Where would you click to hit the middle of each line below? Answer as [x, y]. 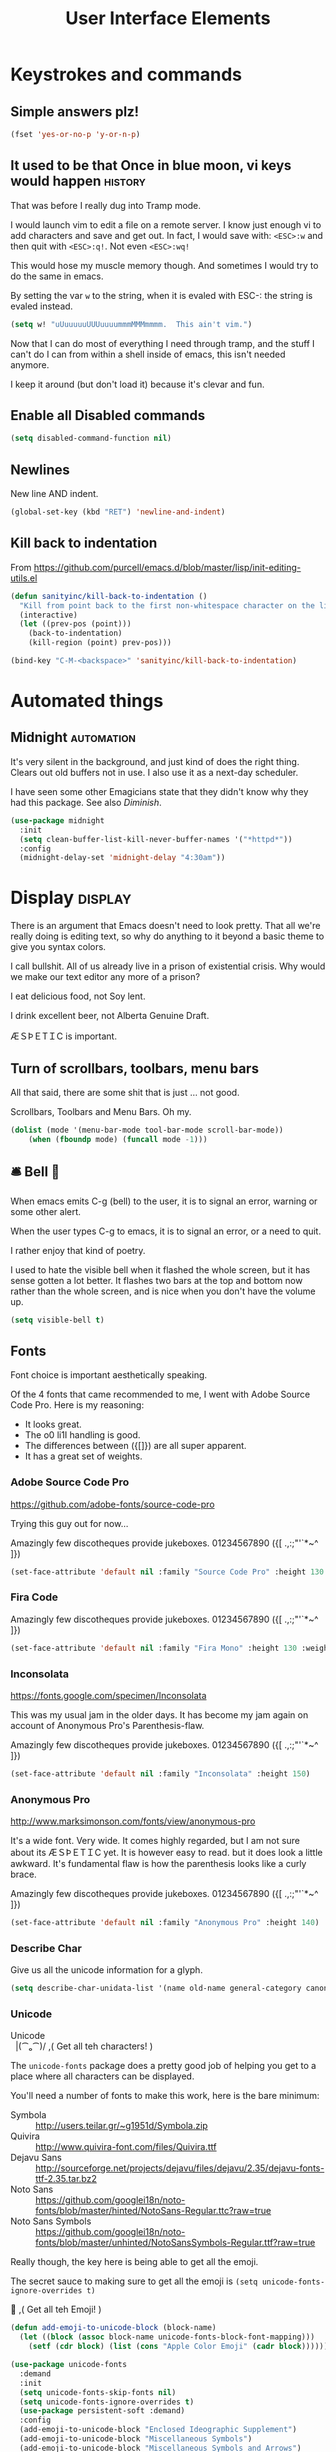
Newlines [40, 469]
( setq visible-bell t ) [57, 1320]
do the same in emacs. [57, 276]
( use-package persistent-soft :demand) [102, 2411]
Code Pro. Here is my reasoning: [77, 1405]
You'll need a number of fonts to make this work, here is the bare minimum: [165, 2096]
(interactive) [48, 615]
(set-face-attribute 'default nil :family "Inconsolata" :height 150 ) [160, 1773]
